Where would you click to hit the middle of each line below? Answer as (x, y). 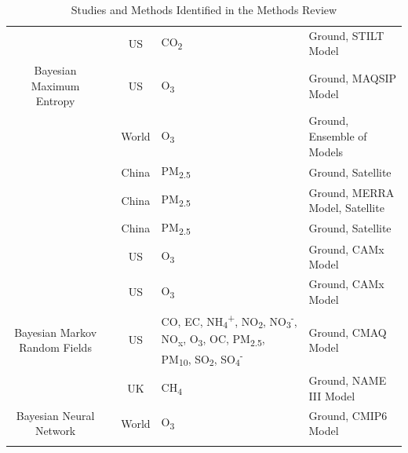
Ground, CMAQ (348, 332)
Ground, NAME (348, 380)
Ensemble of (338, 135)
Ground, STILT (346, 35)
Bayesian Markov (56, 332)
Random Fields (55, 347)
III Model (332, 395)
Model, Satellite (346, 208)
